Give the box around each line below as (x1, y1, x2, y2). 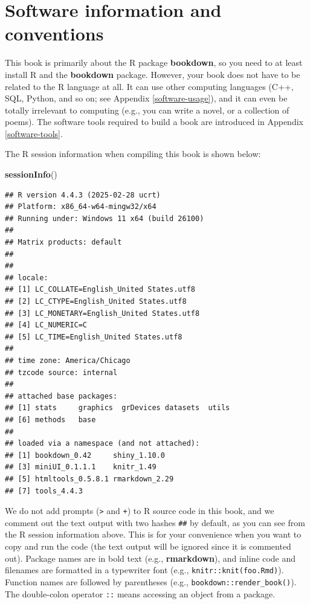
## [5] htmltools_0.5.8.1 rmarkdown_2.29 (5, 474, 174, 483)
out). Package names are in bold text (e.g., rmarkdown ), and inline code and (5, 551, 296, 564)
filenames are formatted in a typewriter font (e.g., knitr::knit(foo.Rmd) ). (5, 564, 284, 576)
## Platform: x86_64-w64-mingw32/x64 (5, 202, 157, 211)
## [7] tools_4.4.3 (5, 486, 83, 495)
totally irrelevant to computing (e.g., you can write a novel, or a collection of (5, 103, 289, 116)
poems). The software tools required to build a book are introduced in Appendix (5, 115, 303, 128)
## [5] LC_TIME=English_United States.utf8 (5, 332, 182, 341)
